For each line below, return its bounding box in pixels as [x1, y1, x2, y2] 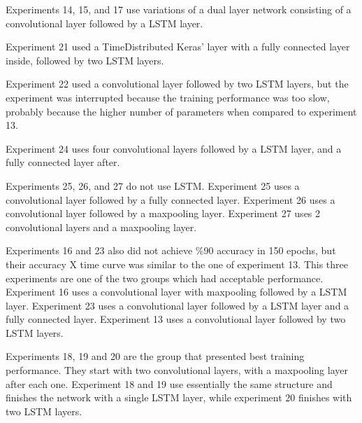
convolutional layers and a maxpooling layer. [6, 219, 197, 234]
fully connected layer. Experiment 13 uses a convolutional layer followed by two [6, 312, 346, 326]
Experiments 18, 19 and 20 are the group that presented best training [6, 349, 305, 363]
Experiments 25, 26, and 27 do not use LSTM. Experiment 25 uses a [6, 178, 300, 193]
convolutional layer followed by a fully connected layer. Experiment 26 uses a [6, 192, 335, 207]
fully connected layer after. [6, 155, 120, 169]
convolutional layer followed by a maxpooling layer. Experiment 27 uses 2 [6, 206, 321, 221]
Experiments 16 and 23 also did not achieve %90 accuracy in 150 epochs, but [6, 243, 336, 258]
